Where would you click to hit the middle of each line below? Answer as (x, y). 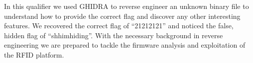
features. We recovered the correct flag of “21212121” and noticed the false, (119, 26)
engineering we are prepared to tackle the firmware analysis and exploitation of (125, 45)
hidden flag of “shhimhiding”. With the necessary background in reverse (114, 35)
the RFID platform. (34, 54)
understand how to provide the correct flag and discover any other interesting (122, 16)
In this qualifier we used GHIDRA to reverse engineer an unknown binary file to (126, 6)
